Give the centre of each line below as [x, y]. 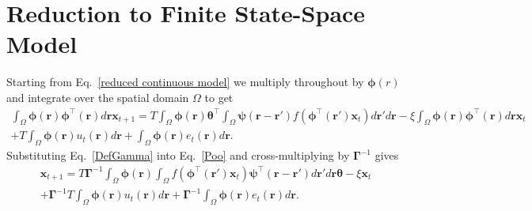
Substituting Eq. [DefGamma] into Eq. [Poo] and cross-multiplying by [178, 155]
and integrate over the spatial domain [98, 97]
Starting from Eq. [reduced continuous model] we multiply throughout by [185, 82]
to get [219, 97]
